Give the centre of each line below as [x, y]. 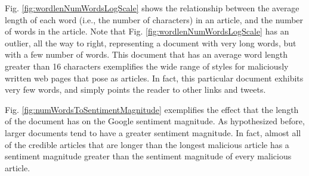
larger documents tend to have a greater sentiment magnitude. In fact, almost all [153, 132]
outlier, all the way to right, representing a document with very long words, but [151, 43]
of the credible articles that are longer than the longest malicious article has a [147, 144]
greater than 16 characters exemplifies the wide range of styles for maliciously [147, 66]
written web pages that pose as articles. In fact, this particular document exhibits [154, 78]
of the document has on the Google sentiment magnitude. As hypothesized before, [155, 121]
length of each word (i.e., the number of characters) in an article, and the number [154, 19]
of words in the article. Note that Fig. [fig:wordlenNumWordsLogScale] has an [147, 31]
